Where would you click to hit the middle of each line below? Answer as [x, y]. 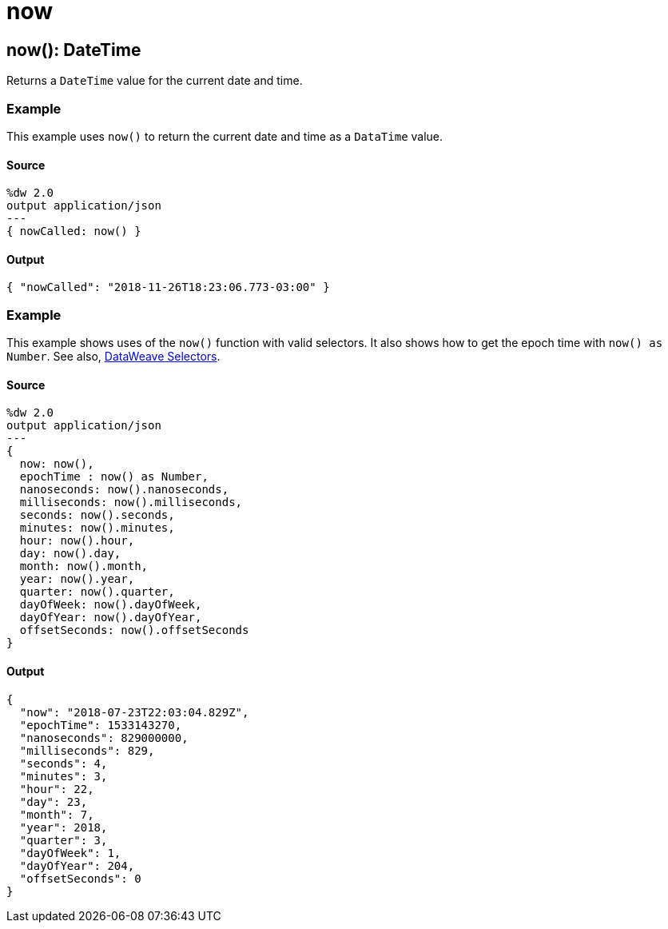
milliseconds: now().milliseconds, [131, 502]
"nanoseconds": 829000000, [104, 738]
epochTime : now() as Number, [114, 477]
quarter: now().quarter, [97, 592]
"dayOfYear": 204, [77, 865]
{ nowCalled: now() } [74, 231]
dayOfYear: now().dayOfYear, [111, 618]
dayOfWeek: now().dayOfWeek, [111, 605]
